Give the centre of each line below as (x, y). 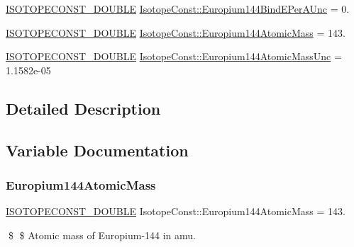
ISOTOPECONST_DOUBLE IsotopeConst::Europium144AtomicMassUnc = (174, 56)
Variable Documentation (97, 150)
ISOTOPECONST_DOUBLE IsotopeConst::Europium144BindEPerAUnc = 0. (178, 8)
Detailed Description (83, 108)
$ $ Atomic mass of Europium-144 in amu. (102, 235)
